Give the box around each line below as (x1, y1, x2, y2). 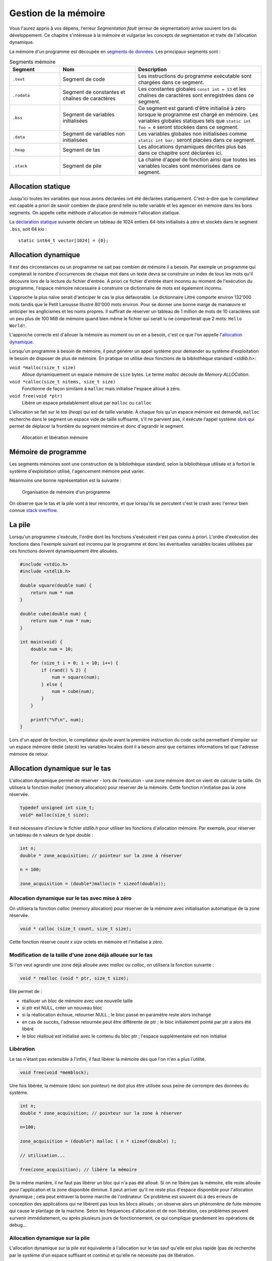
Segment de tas (62, 146, 100, 153)
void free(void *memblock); (20, 1069, 89, 1075)
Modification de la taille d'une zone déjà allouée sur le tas (9, 951, 153, 958)
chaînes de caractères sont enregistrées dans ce (138, 92, 254, 99)
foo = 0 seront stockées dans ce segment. (138, 124, 239, 131)
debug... (9, 1222, 27, 1228)
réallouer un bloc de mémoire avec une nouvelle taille (22, 998, 133, 1004)
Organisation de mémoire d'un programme (22, 489, 110, 495)
